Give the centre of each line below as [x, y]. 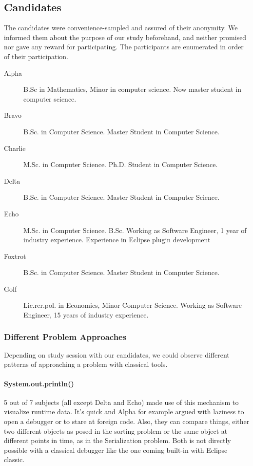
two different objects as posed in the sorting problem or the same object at [116, 431]
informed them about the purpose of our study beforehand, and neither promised [125, 37]
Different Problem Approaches [65, 336]
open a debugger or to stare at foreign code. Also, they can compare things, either [127, 421]
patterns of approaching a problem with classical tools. [86, 364]
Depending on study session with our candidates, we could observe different [117, 354]
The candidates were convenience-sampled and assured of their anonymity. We [121, 28]
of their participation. [36, 56]
